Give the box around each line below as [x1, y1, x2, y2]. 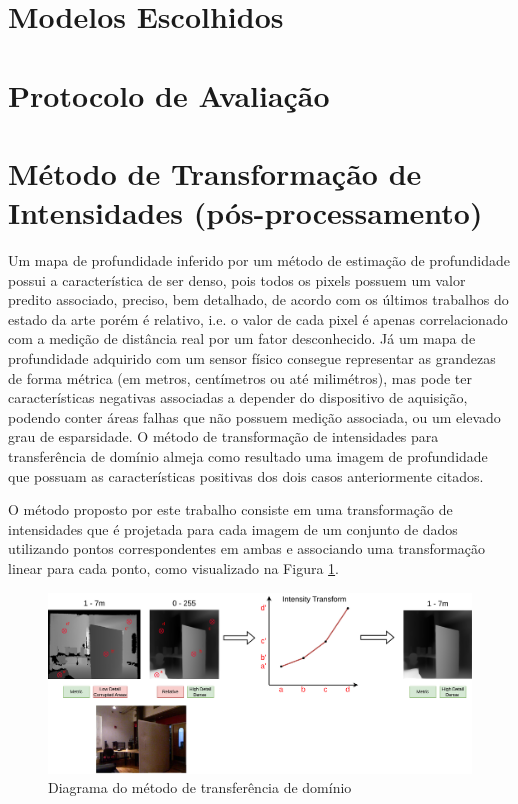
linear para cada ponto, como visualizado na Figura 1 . [8, 557, 339, 578]
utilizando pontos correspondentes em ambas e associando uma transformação [8, 538, 486, 559]
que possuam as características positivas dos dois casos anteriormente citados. [8, 465, 484, 486]
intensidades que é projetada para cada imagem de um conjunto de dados [8, 518, 458, 539]
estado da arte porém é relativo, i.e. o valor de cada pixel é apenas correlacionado [8, 308, 508, 329]
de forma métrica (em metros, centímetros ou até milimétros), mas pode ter [8, 367, 473, 388]
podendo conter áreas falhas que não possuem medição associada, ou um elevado [8, 406, 501, 427]
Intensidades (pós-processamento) [8, 192, 483, 233]
